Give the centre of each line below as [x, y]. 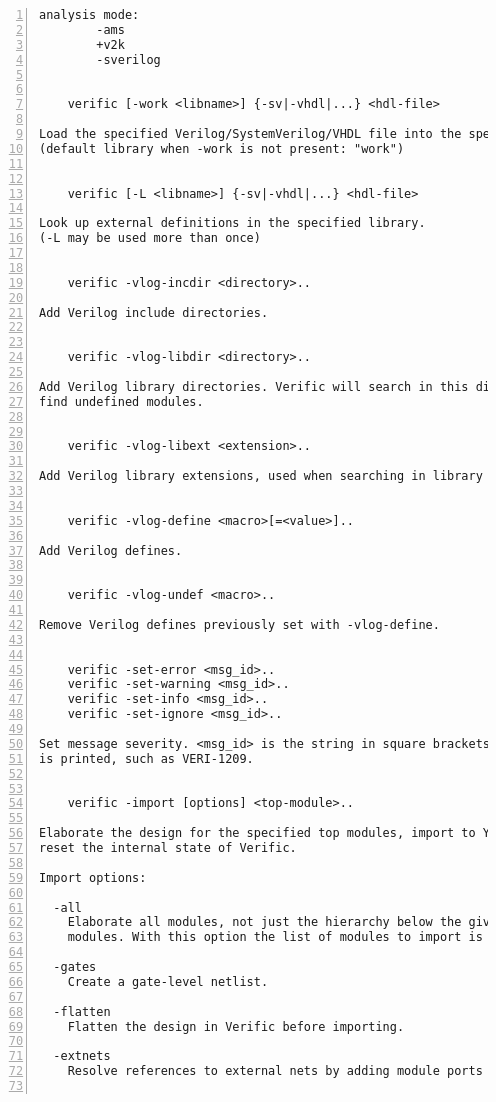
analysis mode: [89, 15]
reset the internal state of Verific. [168, 848]
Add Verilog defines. [111, 550]
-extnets [82, 1056]
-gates [75, 967]
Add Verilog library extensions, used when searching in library [261, 476]
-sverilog [128, 59]
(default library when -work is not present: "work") [222, 148]
